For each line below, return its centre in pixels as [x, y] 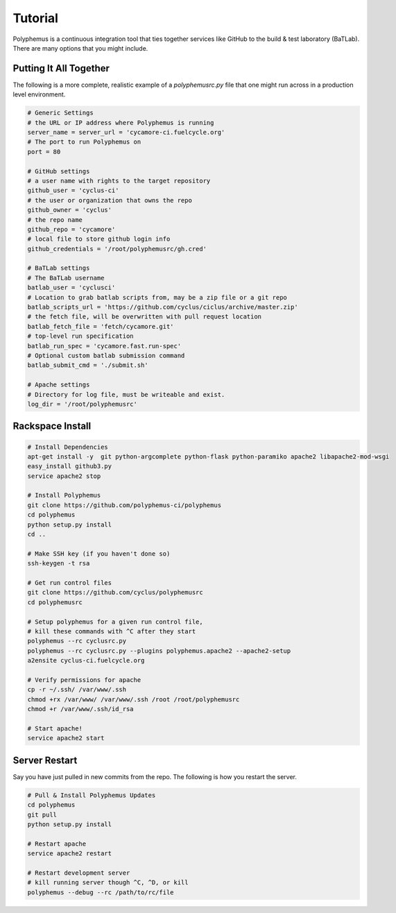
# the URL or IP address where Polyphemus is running [121, 122]
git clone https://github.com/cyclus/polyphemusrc [115, 592]
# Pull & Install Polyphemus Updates [92, 795]
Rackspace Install [52, 426]
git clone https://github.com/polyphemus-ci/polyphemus [124, 505]
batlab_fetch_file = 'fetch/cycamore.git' [101, 326]
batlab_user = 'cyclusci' [71, 288]
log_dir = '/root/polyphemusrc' [83, 404]
